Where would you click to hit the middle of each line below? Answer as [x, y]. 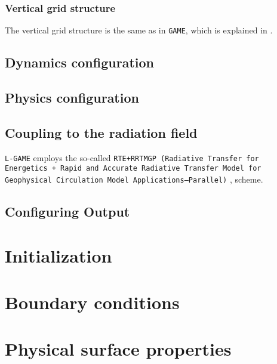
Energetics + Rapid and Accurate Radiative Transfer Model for [133, 169]
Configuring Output [67, 211]
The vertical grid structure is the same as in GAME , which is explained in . [139, 30]
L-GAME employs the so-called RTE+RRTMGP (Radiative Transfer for [132, 157]
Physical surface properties [118, 349]
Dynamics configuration [79, 62]
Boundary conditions [92, 302]
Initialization [59, 255]
